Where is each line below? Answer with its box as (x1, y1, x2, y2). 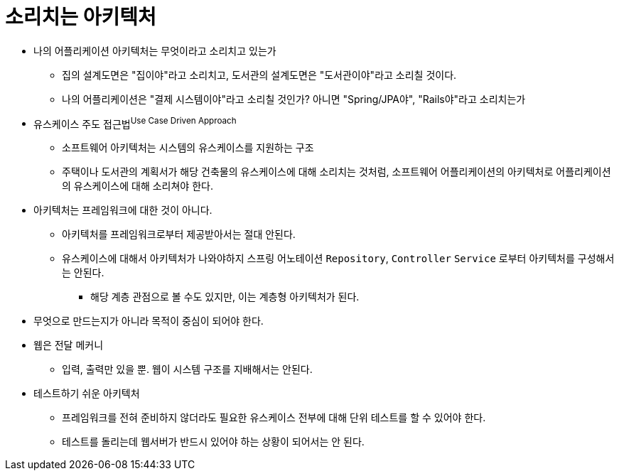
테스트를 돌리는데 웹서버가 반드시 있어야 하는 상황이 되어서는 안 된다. (62, 436, 365, 448)
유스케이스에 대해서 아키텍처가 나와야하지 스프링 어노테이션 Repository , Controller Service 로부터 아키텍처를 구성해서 (62, 252, 615, 265)
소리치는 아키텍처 (5, 5, 156, 29)
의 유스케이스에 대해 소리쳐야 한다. (62, 180, 213, 193)
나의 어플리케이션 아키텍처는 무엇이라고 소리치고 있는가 (33, 44, 276, 57)
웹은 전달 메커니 (33, 339, 104, 352)
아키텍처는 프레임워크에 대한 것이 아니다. (33, 204, 212, 217)
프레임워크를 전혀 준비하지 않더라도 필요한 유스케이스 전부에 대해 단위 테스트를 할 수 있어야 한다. (62, 411, 486, 424)
